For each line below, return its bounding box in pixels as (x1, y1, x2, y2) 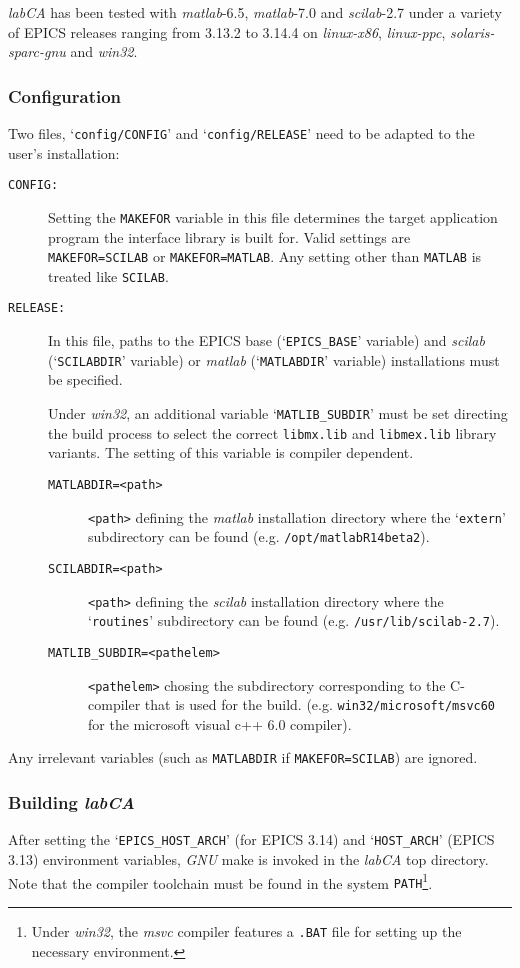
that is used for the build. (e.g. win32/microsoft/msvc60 (144, 694, 496, 715)
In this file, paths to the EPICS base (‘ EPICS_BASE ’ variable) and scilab (48, 330, 485, 351)
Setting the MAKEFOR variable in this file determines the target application (48, 206, 498, 227)
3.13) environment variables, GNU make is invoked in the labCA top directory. (8, 848, 489, 869)
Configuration (8, 83, 122, 108)
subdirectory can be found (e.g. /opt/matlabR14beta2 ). (88, 526, 430, 547)
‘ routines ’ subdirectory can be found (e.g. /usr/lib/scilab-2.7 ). (88, 610, 500, 631)
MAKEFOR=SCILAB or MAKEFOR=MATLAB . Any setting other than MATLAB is (48, 246, 482, 267)
